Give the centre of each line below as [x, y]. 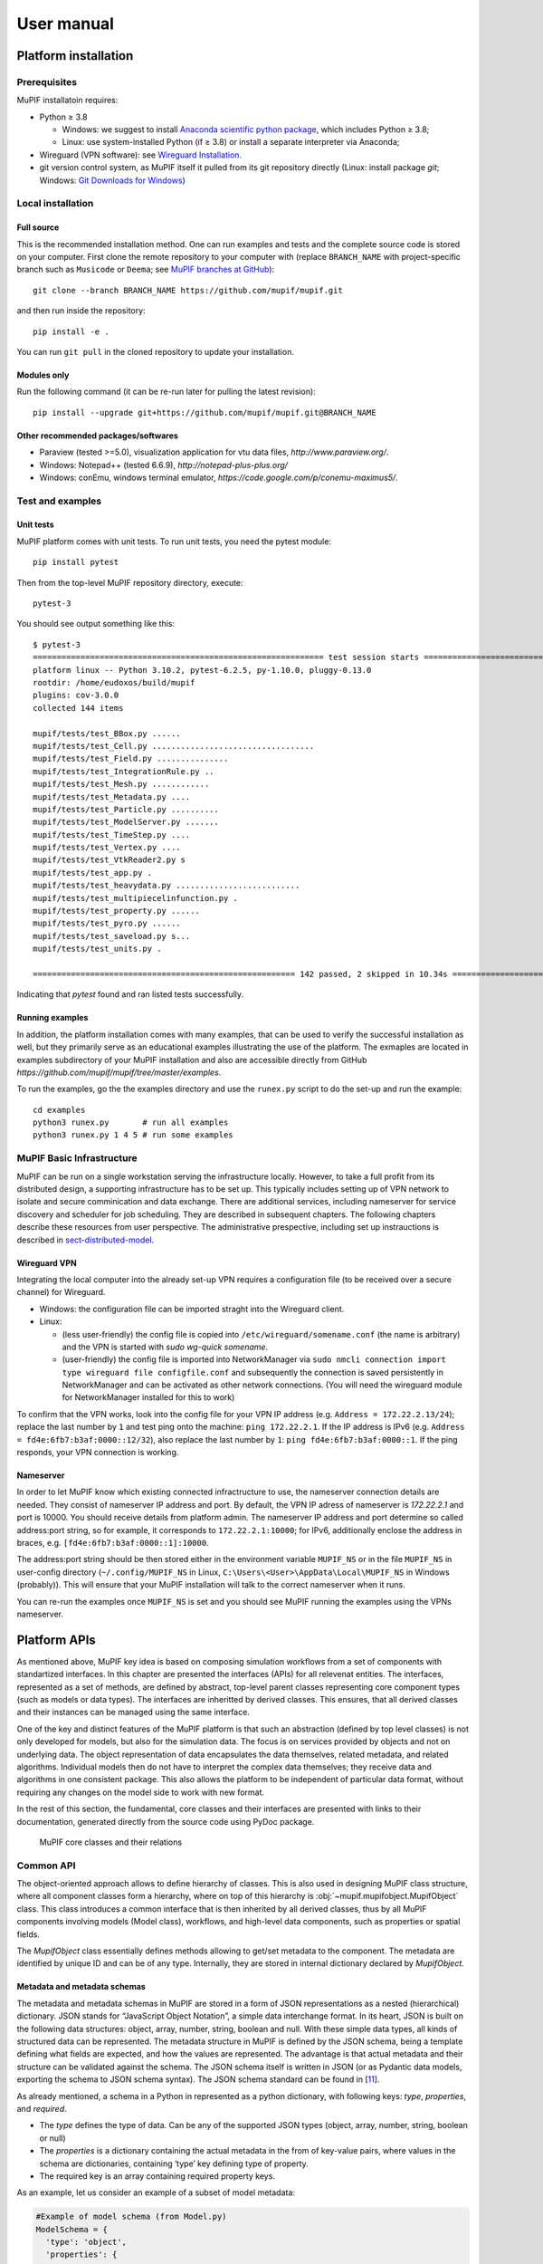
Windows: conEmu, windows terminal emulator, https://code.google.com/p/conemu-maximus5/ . [219, 477]
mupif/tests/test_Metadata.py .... [112, 796]
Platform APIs [57, 1640]
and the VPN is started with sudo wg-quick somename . [165, 1347]
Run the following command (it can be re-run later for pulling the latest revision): [166, 392]
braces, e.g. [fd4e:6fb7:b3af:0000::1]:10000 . [113, 1543]
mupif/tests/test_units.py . [97, 949]
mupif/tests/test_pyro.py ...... [107, 923]
